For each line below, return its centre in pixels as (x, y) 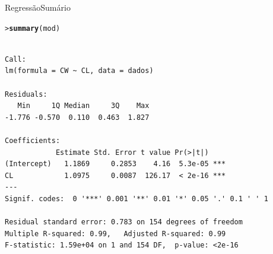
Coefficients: (33, 141)
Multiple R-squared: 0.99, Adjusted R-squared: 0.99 (115, 234)
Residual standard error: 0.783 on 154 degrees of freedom (124, 222)
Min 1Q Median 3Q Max (83, 106)
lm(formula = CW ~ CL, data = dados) (79, 71)
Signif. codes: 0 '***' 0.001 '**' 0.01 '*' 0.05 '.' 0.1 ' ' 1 (136, 199)
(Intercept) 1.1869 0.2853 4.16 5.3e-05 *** (115, 164)
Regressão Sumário (38, 7)
